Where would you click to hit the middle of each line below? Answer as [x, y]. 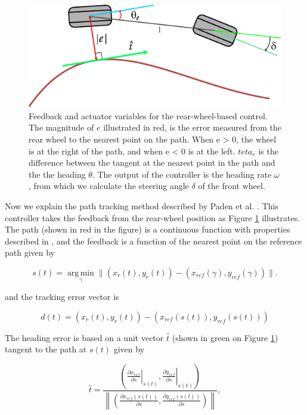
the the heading [57, 174]
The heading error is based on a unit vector [84, 337]
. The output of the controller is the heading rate [182, 174]
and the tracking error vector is [62, 297]
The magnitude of [61, 127]
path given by [30, 253]
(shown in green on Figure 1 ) [225, 337]
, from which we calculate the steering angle [109, 186]
